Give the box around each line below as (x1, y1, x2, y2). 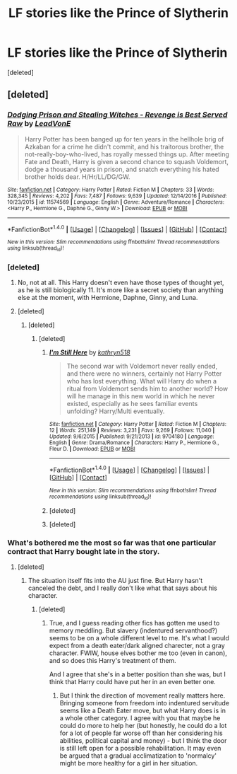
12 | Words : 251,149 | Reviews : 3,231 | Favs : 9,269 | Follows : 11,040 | (49, 427, 215, 434)
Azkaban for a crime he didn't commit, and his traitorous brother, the (24, 142, 224, 151)
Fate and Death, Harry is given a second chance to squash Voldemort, (24, 157, 229, 166)
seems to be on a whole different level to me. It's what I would (49, 634, 229, 642)
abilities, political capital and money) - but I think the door (59, 737, 227, 745)
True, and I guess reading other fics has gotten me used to (49, 619, 220, 628)
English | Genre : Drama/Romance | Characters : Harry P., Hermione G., (49, 439, 220, 446)
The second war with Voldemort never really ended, (66, 362, 218, 370)
